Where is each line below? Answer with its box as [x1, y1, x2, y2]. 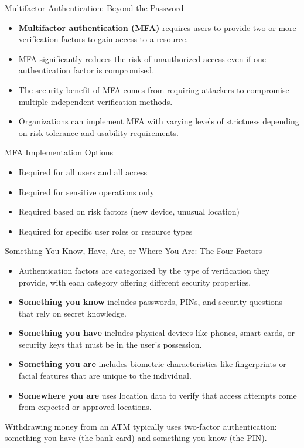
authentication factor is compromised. [18, 64, 155, 76]
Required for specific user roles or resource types [18, 225, 193, 237]
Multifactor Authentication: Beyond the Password [5, 2, 184, 13]
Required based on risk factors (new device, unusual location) [18, 205, 240, 218]
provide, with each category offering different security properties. [18, 276, 251, 288]
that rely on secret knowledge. [18, 307, 127, 319]
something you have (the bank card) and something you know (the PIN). [5, 432, 267, 444]
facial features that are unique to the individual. [18, 369, 192, 382]
